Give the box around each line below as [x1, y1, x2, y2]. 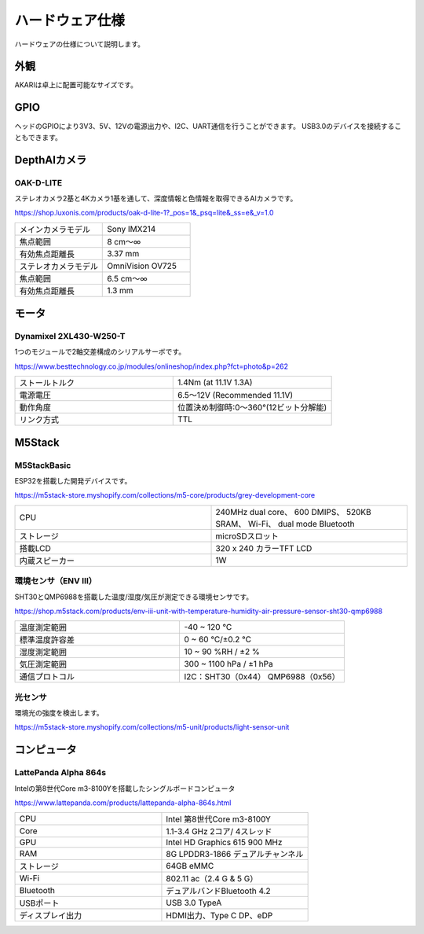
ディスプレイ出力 [19, 910, 82, 921]
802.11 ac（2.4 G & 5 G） [166, 873, 258, 884]
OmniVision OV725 [107, 260, 177, 271]
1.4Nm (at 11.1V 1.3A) [177, 377, 253, 388]
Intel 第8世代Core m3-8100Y [166, 814, 271, 825]
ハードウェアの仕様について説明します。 [14, 39, 145, 49]
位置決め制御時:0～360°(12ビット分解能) [177, 402, 327, 413]
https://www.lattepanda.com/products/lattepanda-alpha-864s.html [14, 798, 232, 807]
